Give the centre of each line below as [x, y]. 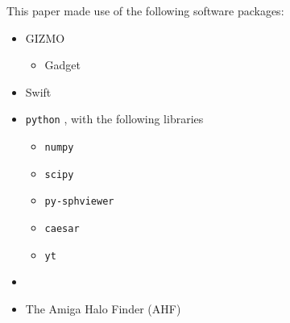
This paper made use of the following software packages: [145, 10]
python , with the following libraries [114, 119]
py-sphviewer [79, 202]
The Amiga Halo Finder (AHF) [103, 308]
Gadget [63, 65]
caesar [62, 229]
